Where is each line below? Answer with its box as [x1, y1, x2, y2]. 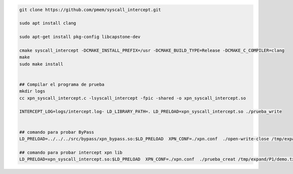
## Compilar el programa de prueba [19, 82, 105, 87]
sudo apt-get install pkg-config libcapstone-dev [19, 34, 141, 40]
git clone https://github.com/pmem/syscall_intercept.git [19, 7, 161, 12]
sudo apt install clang [19, 20, 77, 26]
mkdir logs [19, 88, 45, 94]
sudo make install [19, 61, 63, 67]
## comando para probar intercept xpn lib [19, 150, 123, 155]
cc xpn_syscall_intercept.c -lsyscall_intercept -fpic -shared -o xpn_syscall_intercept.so [19, 95, 246, 101]
